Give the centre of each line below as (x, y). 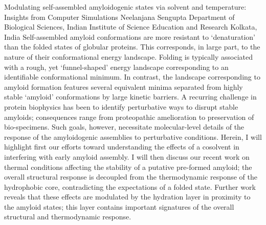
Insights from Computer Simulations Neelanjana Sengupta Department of (119, 17)
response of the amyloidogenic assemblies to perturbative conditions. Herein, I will (133, 136)
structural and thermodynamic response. (68, 217)
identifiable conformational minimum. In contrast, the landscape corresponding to (132, 77)
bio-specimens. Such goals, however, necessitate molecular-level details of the (124, 127)
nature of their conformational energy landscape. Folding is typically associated (129, 56)
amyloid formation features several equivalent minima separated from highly (124, 86)
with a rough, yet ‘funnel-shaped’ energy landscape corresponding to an (116, 67)
